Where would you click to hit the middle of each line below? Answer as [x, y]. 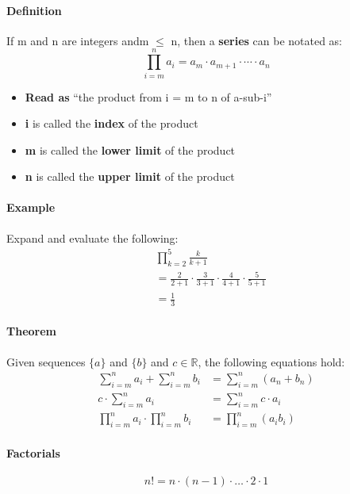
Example [31, 207]
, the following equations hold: [271, 361]
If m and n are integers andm [78, 40]
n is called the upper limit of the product [130, 176]
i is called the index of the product [112, 123]
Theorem [31, 331]
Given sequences [46, 361]
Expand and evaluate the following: [92, 237]
